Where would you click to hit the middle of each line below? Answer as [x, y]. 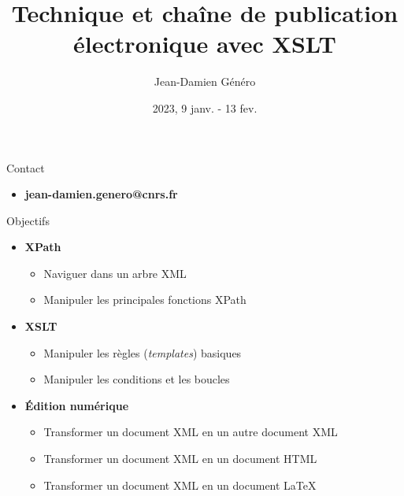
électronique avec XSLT [205, 44]
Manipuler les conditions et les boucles [137, 379]
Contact [26, 167]
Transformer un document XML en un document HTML [180, 459]
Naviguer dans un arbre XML [115, 273]
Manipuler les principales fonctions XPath [145, 300]
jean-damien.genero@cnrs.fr [101, 194]
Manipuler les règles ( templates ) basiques [143, 352]
